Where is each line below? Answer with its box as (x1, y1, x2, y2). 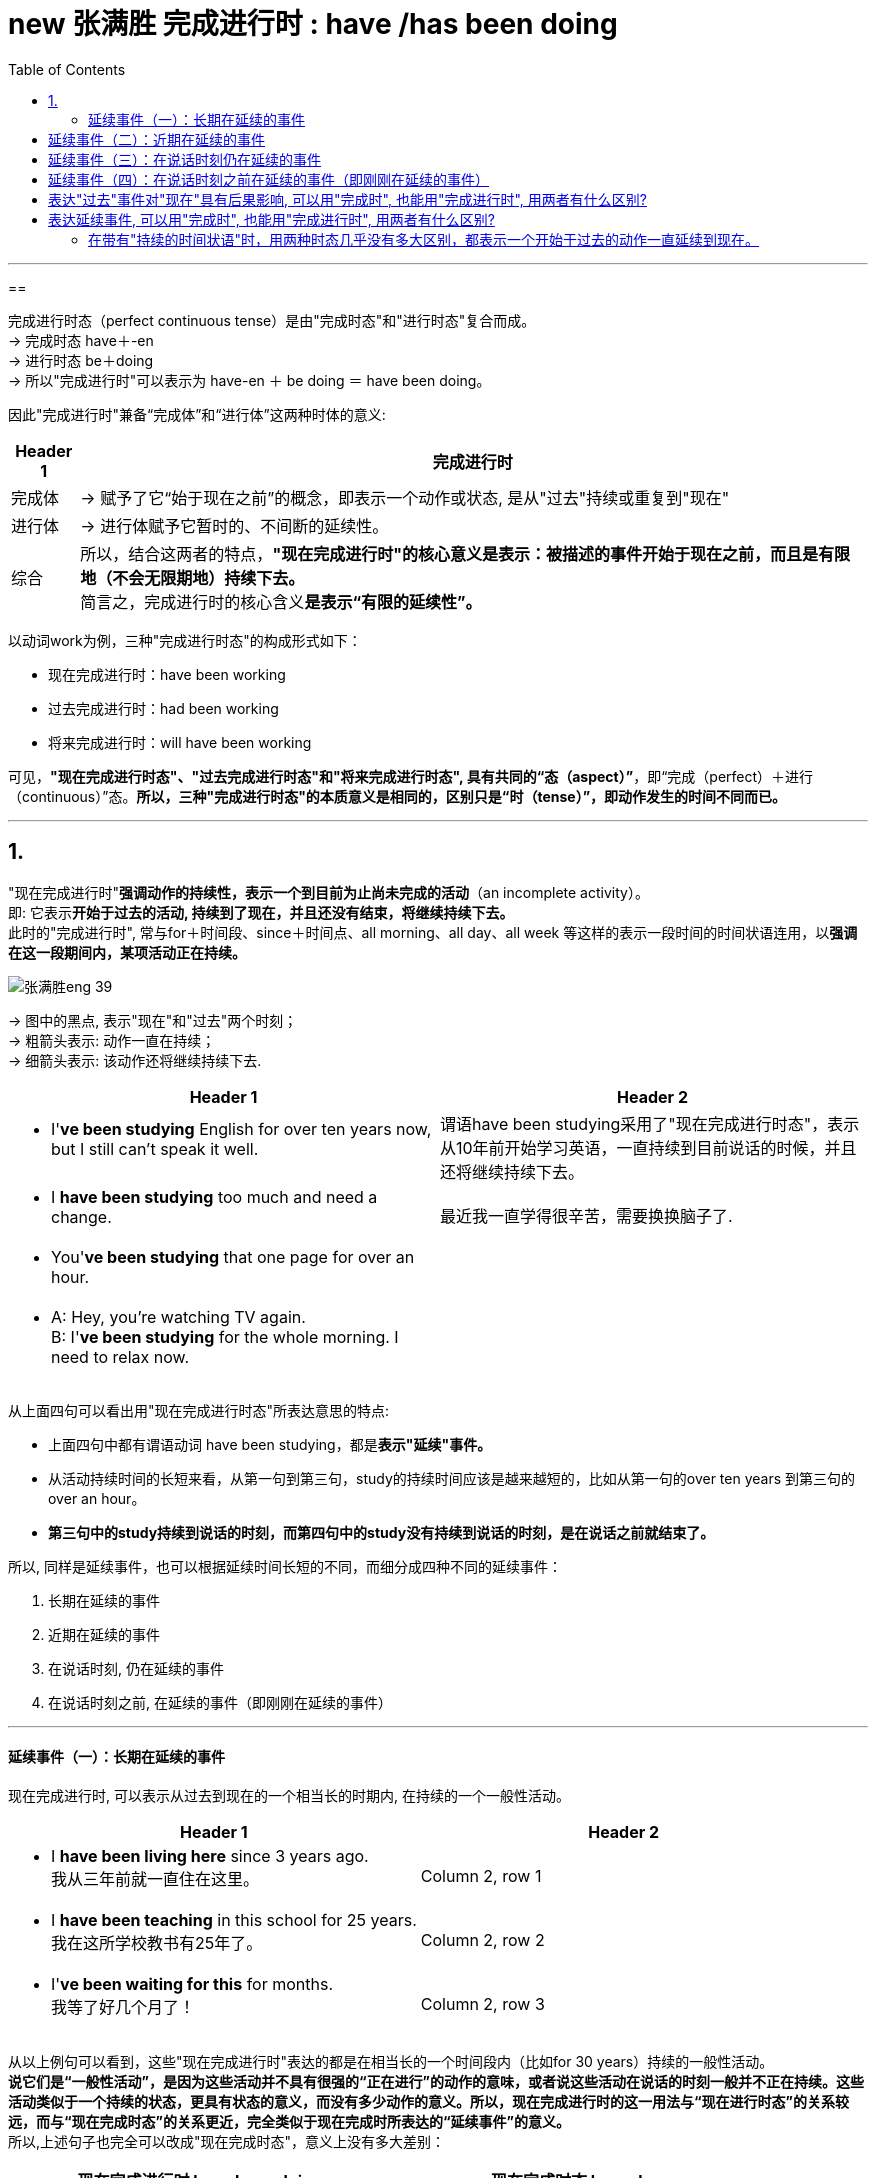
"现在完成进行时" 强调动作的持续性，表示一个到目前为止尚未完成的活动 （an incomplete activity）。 (8, 883, 649, 901)
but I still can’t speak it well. (51, 1138, 259, 1159)
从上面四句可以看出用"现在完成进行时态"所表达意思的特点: (8, 1401, 390, 1419)
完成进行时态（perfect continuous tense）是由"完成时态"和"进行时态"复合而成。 (8, 311, 536, 329)
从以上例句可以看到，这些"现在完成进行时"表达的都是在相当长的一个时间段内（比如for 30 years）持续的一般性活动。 (8, 2052, 774, 2070)
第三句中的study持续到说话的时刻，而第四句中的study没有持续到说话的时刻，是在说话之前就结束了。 (48, 1523, 715, 1541)
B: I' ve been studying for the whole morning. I (51, 1326, 399, 1347)
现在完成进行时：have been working (48, 665, 286, 683)
